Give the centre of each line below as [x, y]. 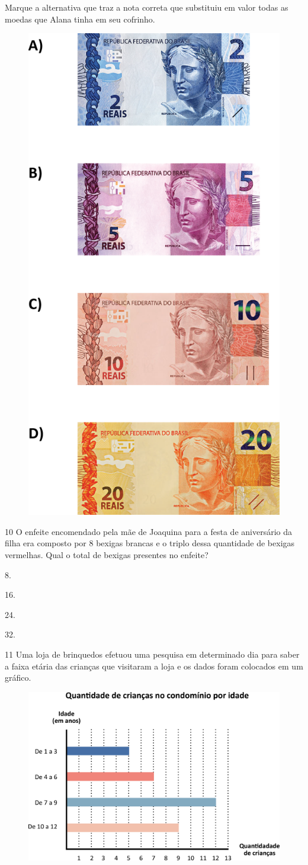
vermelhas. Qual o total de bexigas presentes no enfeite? [107, 555]
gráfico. [18, 677]
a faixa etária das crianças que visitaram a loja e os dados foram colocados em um [154, 666]
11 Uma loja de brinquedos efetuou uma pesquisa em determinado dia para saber [152, 654]
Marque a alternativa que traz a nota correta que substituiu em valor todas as [147, 7]
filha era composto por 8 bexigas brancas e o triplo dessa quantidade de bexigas [150, 543]
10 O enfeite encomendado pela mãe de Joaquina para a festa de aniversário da [148, 531]
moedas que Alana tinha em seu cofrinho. [80, 19]
